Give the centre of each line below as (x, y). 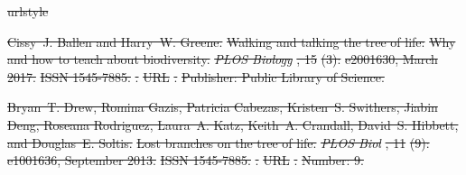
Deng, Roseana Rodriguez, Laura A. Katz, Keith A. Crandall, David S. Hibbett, (233, 124)
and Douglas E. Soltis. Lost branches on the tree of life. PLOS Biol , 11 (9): (219, 142)
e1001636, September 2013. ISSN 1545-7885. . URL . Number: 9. (186, 160)
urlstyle (28, 11)
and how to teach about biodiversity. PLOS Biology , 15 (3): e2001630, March (223, 59)
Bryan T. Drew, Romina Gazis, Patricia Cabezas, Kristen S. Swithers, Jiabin (223, 107)
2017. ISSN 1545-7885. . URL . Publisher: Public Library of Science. (196, 76)
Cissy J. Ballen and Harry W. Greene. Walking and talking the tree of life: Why (232, 41)
